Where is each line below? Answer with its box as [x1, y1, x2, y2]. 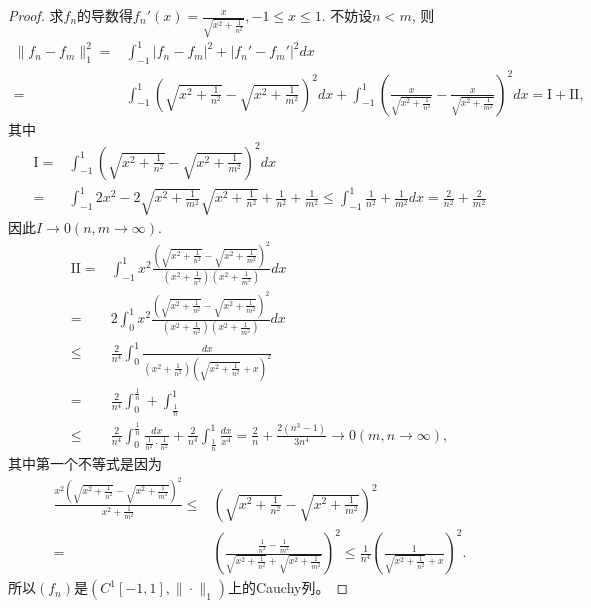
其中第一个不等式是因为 [8, 453, 162, 474]
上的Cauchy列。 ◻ [227, 577, 349, 598]
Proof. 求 [8, 5, 64, 25]
